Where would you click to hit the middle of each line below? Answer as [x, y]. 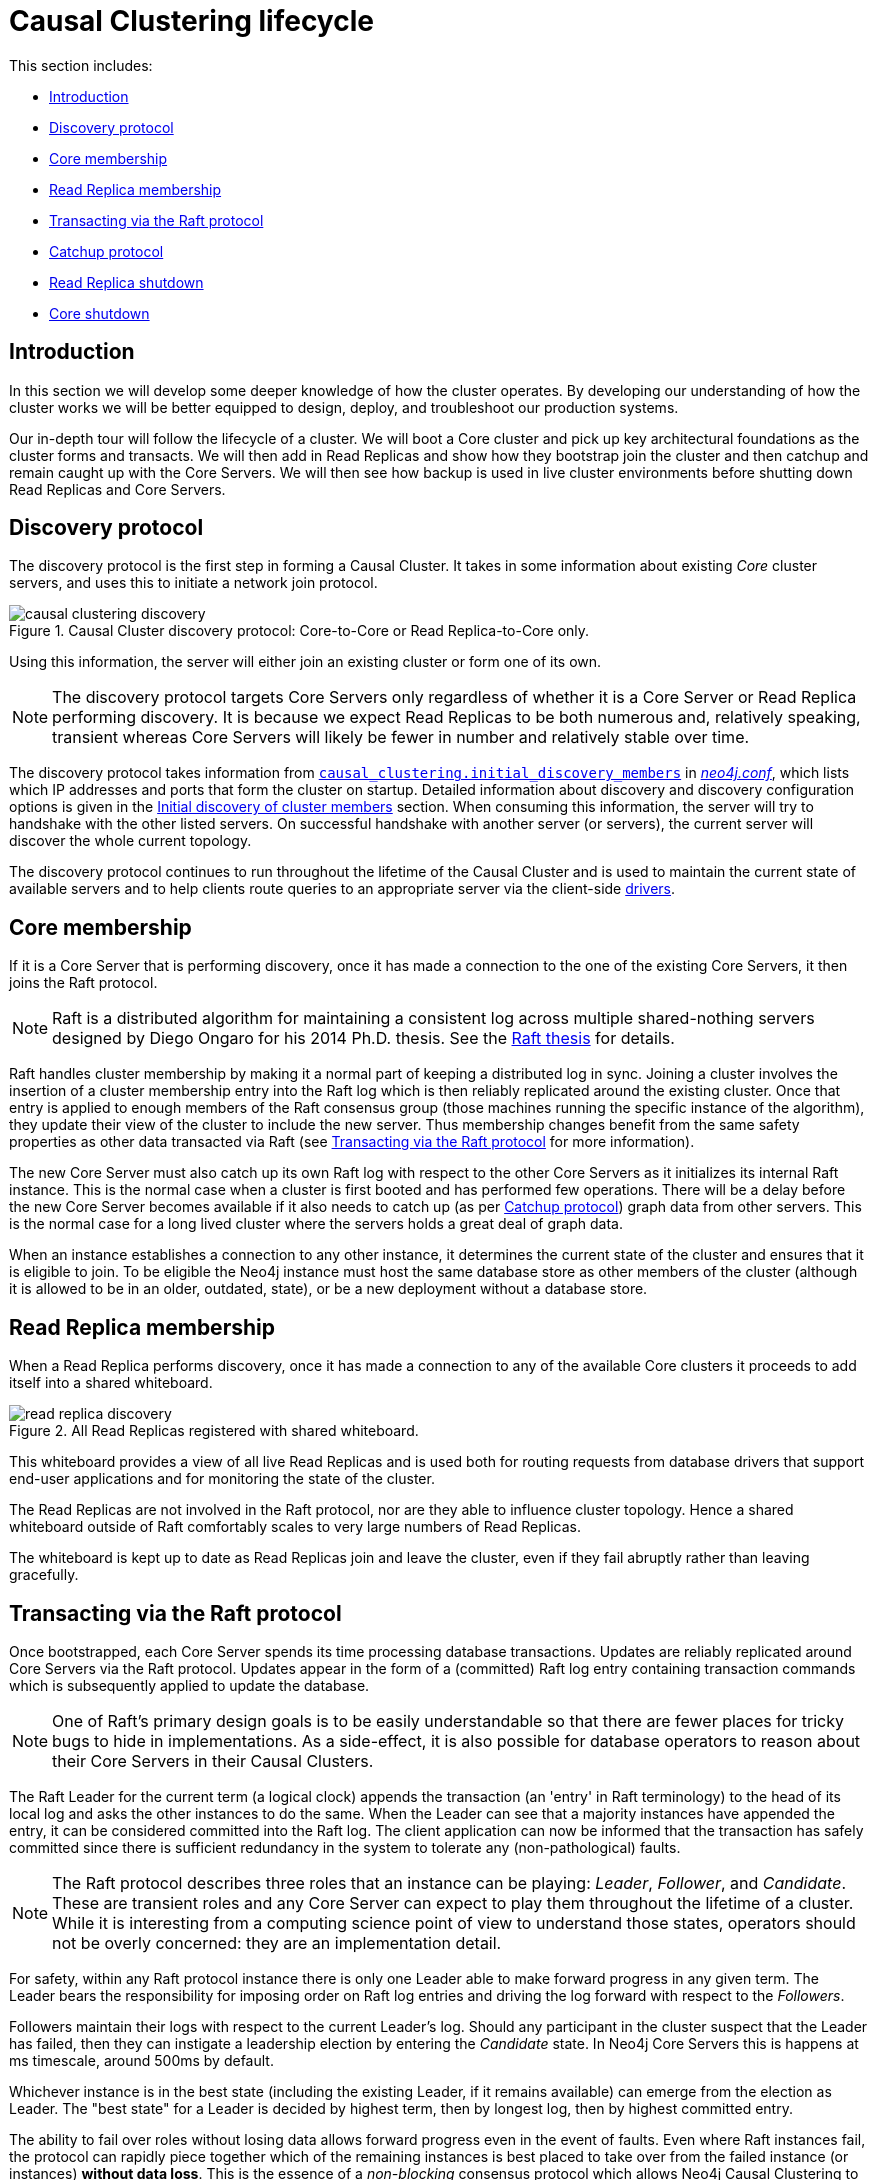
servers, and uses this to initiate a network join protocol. [193, 583]
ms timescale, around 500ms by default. [141, 2060]
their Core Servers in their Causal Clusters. [213, 1760]
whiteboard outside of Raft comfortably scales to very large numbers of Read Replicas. [295, 1527]
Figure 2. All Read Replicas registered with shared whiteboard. [214, 1431]
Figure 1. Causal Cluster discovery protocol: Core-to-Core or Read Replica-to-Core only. [299, 631]
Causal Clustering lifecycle [191, 21]
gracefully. [44, 1575]
